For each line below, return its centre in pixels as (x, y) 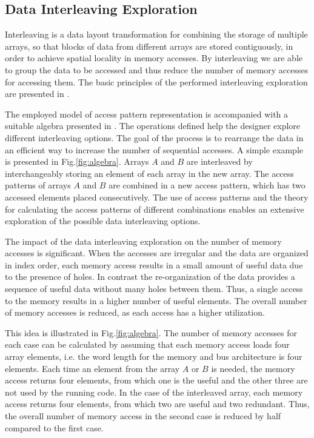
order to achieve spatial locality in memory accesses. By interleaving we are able (154, 58)
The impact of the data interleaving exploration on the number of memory (143, 241)
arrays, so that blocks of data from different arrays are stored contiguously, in (149, 46)
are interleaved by (219, 161)
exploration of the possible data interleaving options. (103, 221)
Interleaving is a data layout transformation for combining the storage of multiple (156, 34)
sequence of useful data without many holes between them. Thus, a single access (154, 289)
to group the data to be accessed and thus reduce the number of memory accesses (157, 69)
